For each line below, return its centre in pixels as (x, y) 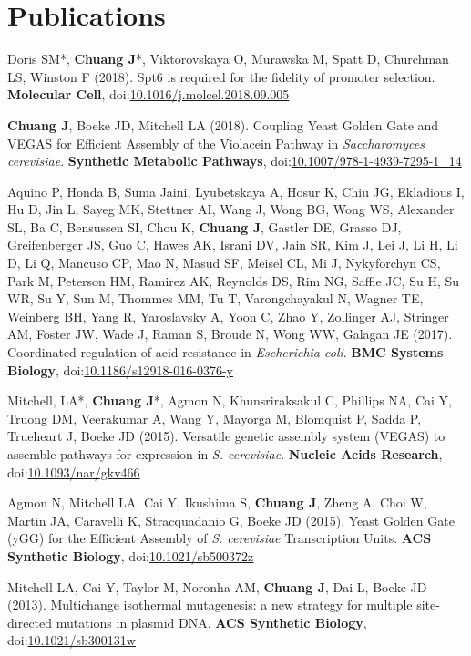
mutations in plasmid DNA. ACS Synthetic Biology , (211, 622)
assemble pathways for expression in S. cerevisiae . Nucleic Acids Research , (225, 454)
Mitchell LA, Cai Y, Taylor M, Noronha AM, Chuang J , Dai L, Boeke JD (217, 586)
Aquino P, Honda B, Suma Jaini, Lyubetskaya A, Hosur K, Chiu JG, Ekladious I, (236, 191)
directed (30, 622)
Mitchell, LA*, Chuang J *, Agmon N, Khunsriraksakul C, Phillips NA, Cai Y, (230, 400)
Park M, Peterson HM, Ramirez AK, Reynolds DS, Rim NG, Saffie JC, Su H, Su (234, 280)
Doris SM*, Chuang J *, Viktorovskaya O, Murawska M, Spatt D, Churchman (228, 59)
